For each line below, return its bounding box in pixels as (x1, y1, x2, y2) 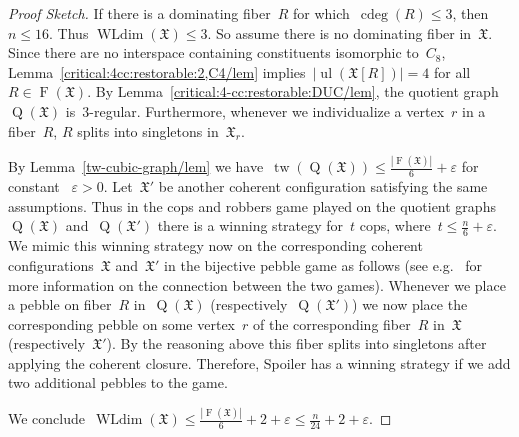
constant (8, 176, 60, 197)
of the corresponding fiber (252, 313, 411, 334)
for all (433, 61, 471, 82)
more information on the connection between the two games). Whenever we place (8, 274, 506, 295)
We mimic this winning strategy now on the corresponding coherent (8, 235, 423, 256)
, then (452, 3, 489, 23)
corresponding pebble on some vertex (8, 313, 235, 334)
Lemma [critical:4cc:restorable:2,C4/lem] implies (8, 61, 306, 82)
